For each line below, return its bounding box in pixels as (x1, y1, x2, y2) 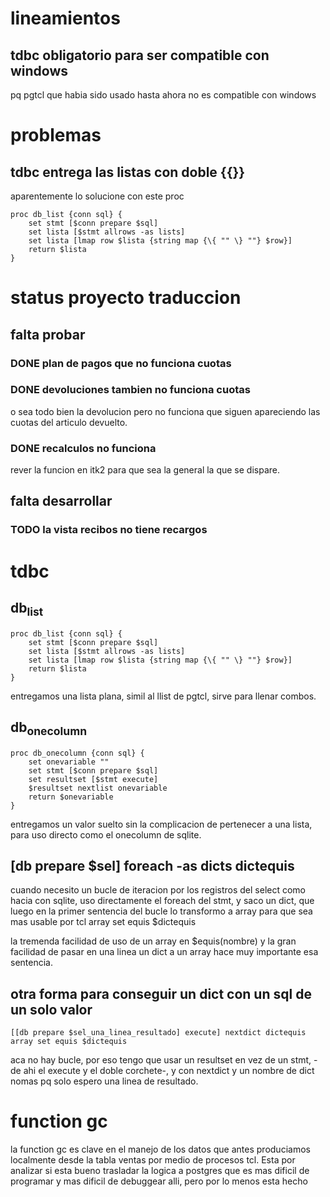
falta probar (10, 326, 86, 343)
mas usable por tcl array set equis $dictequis (10, 916, 197, 928)
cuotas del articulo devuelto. (10, 416, 128, 428)
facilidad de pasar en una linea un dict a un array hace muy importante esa (10, 946, 319, 958)
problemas (10, 124, 102, 147)
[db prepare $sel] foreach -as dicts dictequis (10, 857, 295, 874)
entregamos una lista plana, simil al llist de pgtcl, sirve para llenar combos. (10, 690, 317, 702)
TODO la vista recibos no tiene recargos (10, 523, 208, 537)
